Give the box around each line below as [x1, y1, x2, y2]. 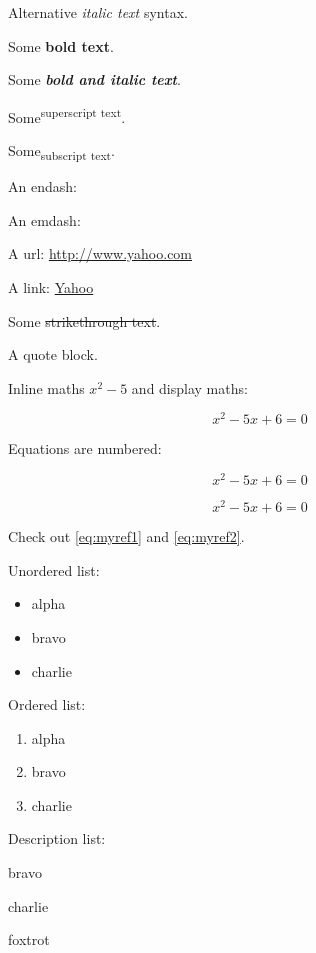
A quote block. [8, 344, 98, 365]
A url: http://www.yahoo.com [8, 243, 193, 264]
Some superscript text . [8, 103, 126, 127]
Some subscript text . [8, 140, 116, 163]
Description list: [8, 828, 106, 849]
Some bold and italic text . [8, 69, 181, 90]
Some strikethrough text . [8, 310, 161, 331]
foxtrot [8, 929, 50, 950]
